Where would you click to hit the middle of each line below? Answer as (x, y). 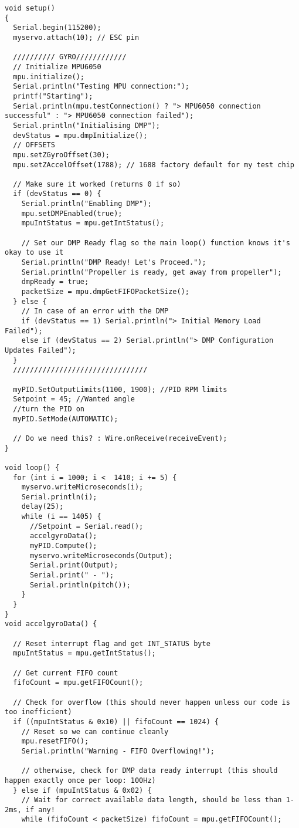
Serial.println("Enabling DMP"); (86, 204)
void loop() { (32, 467)
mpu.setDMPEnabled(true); (72, 213)
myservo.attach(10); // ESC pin (76, 37)
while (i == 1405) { (61, 517)
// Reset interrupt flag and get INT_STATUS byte (112, 643)
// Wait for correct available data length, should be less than (152, 800)
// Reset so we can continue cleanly (95, 731)
